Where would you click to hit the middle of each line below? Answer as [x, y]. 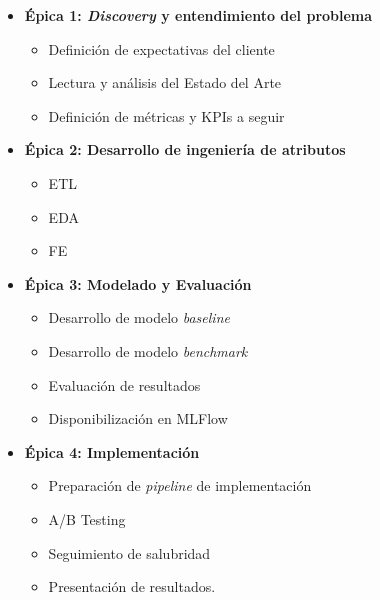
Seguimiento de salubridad [129, 552]
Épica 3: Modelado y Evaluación [138, 283]
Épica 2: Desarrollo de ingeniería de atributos [185, 149]
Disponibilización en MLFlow [138, 418]
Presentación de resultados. [132, 586]
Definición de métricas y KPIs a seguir [166, 115]
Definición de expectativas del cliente [161, 48]
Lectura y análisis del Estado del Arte [165, 82]
